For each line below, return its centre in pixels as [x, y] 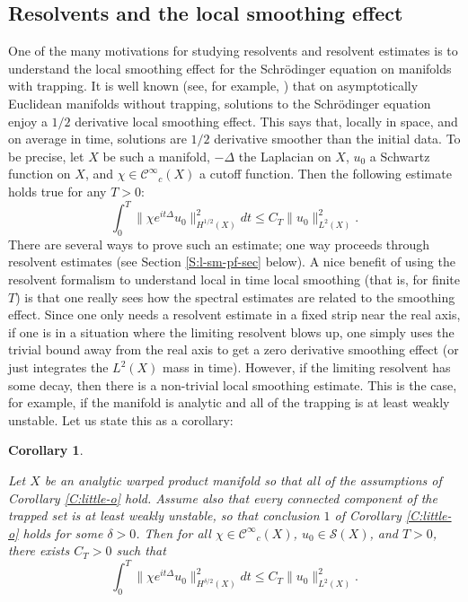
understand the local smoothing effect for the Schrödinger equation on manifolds [230, 68]
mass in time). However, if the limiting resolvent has [307, 367]
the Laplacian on [285, 156]
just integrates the [58, 367]
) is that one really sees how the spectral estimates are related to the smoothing [235, 297]
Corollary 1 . [46, 450]
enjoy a [28, 121]
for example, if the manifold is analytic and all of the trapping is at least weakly [229, 402]
